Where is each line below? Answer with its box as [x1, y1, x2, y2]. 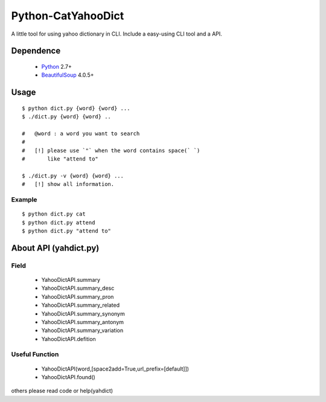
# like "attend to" [22, 156, 99, 162]
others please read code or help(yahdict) [11, 387, 113, 395]
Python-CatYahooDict [11, 9, 124, 22]
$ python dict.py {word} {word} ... [22, 104, 130, 112]
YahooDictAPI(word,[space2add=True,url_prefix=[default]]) [41, 365, 190, 372]
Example [11, 196, 37, 204]
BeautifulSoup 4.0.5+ [41, 71, 94, 78]
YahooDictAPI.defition [41, 335, 96, 342]
